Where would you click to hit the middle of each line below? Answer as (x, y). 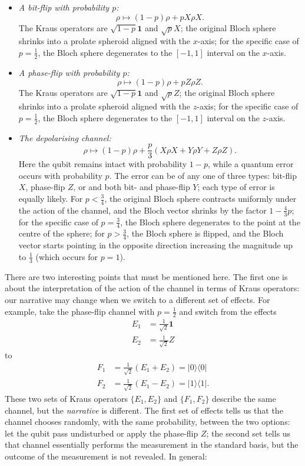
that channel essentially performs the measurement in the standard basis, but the (152, 445)
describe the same (244, 398)
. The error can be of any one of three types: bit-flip (203, 175)
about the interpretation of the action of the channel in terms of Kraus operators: (152, 288)
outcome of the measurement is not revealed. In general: (106, 456)
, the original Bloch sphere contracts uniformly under (200, 198)
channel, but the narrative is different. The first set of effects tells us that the (144, 410)
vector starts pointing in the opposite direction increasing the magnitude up (156, 245)
